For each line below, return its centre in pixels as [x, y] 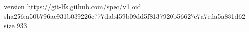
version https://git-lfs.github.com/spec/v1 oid [73, 6]
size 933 [16, 25]
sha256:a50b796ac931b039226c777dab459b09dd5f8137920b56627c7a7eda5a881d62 [125, 16]
